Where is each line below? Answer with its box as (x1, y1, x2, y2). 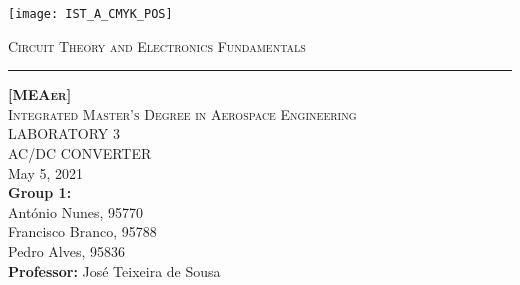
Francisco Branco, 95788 (8, 221, 157, 242)
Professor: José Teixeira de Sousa (8, 260, 221, 281)
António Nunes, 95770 (8, 201, 144, 222)
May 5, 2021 (8, 162, 84, 183)
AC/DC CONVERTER (8, 143, 152, 164)
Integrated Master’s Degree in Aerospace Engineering (8, 103, 357, 124)
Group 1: (8, 182, 72, 203)
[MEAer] (8, 84, 72, 105)
